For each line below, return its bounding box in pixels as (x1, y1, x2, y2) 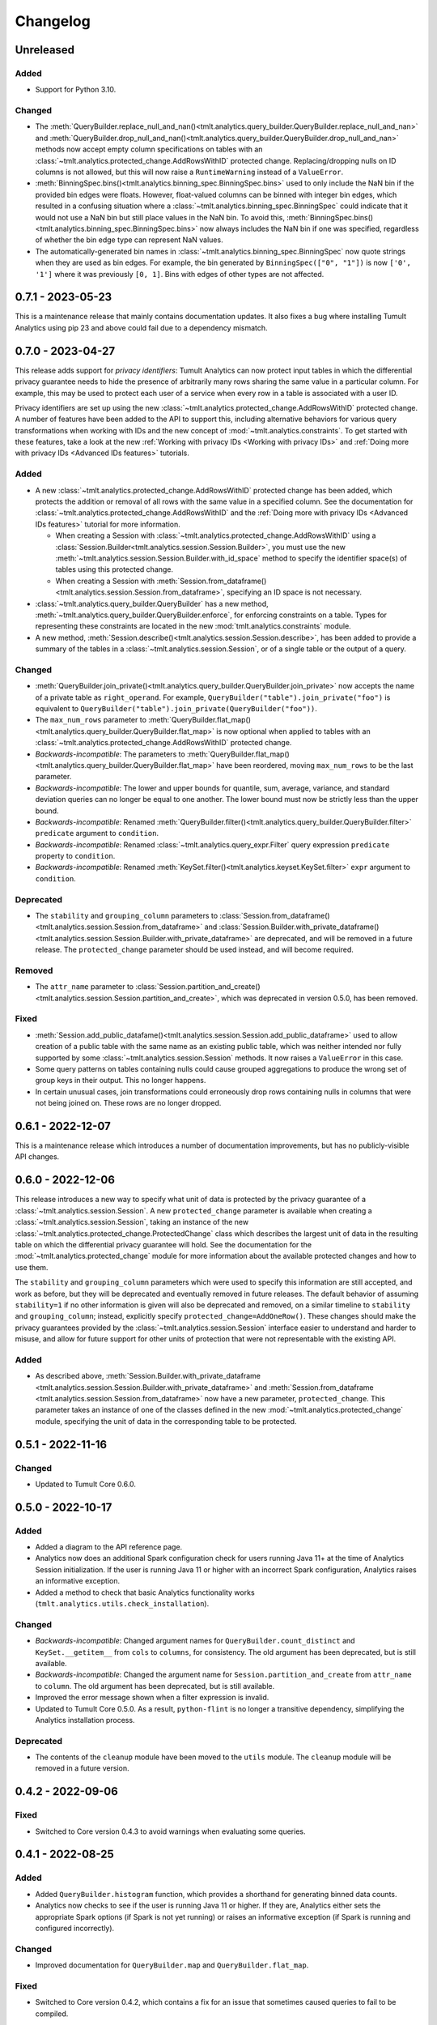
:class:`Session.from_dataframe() (219, 911, 331, 920)
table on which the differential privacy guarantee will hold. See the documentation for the (15, 1239, 312, 1249)
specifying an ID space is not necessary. (227, 587, 362, 597)
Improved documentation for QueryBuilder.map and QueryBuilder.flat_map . (35, 1960, 309, 1970)
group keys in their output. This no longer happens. (35, 1076, 206, 1085)
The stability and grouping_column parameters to (35, 911, 218, 920)
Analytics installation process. (35, 1715, 135, 1724)
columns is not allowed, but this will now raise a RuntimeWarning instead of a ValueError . (35, 167, 344, 177)
